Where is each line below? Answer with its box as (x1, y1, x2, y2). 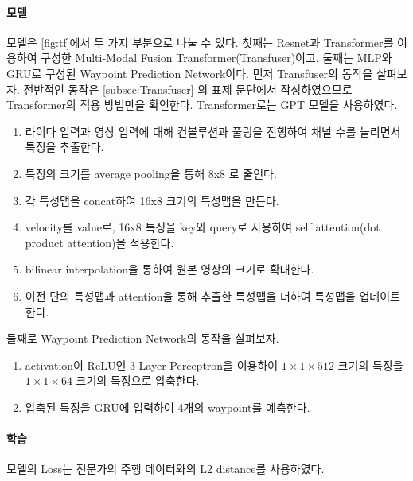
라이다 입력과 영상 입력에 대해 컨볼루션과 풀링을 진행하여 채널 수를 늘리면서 (25, 122, 401, 139)
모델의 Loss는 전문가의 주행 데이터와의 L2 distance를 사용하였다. (6, 460, 325, 477)
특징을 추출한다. (25, 138, 104, 155)
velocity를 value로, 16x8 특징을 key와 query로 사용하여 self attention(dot (25, 219, 380, 235)
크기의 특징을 (337, 356, 403, 373)
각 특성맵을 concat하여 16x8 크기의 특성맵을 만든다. (25, 192, 279, 208)
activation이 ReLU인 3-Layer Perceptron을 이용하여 (25, 356, 279, 373)
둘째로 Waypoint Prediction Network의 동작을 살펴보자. (6, 330, 279, 347)
